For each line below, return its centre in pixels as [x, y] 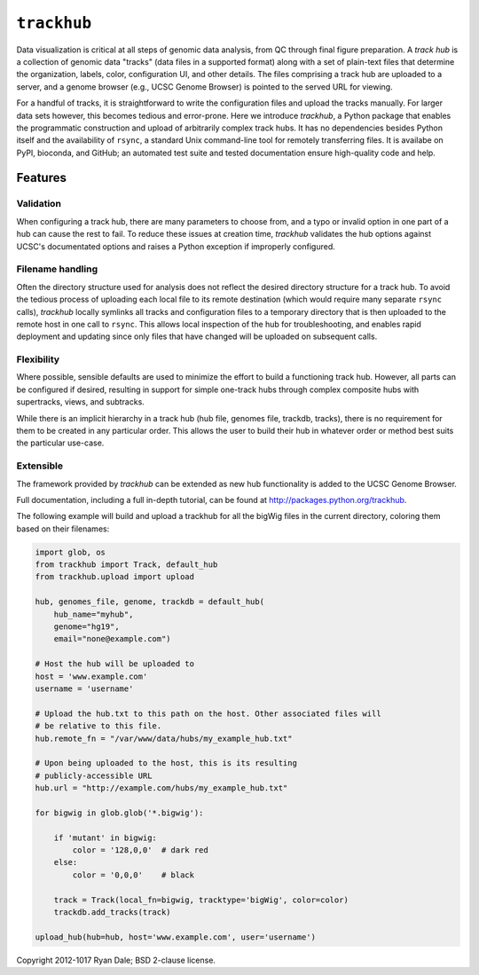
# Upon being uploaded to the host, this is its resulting [166, 763]
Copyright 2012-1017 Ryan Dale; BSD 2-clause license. [116, 960]
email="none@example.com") [113, 639]
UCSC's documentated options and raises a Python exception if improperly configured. [176, 246]
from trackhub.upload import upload [115, 577]
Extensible [40, 466]
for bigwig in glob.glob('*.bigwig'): [119, 813]
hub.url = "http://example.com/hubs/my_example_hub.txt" [161, 788]
